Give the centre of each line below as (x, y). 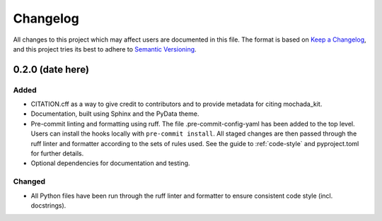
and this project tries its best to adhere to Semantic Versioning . (105, 49)
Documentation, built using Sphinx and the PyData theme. (115, 114)
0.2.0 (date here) (51, 70)
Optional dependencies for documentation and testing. (110, 163)
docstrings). (48, 205)
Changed (29, 181)
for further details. (57, 154)
